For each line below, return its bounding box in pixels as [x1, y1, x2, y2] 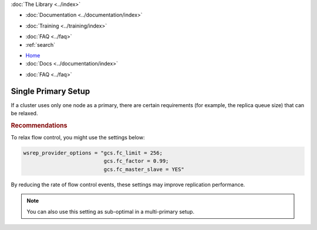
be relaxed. [11, 110, 38, 117]
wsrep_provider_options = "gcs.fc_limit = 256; [23, 150, 163, 156]
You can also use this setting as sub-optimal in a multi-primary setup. [26, 208, 195, 215]
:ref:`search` [25, 41, 56, 48]
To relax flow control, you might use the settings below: [11, 134, 145, 141]
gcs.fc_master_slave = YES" [103, 166, 184, 173]
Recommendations [11, 121, 68, 129]
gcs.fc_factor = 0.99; [103, 158, 169, 164]
